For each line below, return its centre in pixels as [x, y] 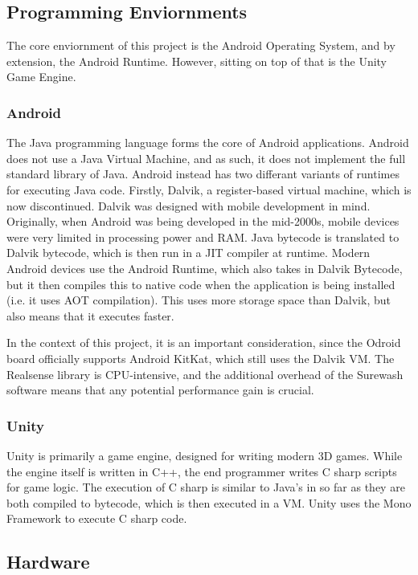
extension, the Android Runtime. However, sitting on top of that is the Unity [197, 61]
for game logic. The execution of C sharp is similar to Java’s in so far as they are [206, 487]
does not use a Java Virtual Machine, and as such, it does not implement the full [206, 158]
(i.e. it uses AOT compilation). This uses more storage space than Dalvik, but [199, 300]
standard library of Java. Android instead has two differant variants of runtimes [203, 174]
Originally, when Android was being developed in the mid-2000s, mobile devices [203, 221]
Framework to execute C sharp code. [97, 518]
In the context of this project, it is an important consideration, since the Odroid [204, 343]
